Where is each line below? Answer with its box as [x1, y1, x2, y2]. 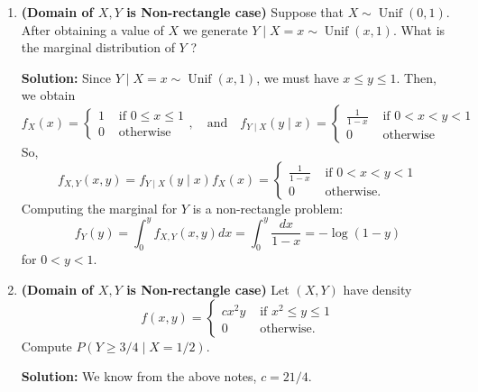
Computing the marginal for [21, 198, 178, 217]
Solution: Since [21, 68, 111, 87]
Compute [21, 336, 72, 355]
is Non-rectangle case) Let [126, 280, 290, 299]
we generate [182, 20, 248, 39]
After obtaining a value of [21, 20, 164, 39]
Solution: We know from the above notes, [21, 367, 257, 386]
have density [343, 280, 412, 299]
